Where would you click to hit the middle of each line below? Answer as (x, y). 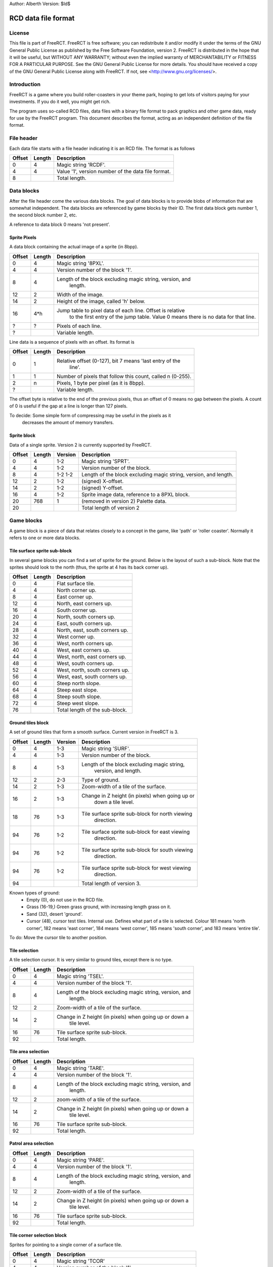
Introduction (25, 85)
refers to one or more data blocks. (45, 538)
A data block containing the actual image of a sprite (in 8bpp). (74, 247)
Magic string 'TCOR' (81, 1261)
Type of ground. (101, 779)
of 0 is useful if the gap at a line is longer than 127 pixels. (69, 406)
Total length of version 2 (110, 508)
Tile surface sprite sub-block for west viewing (136, 868)
